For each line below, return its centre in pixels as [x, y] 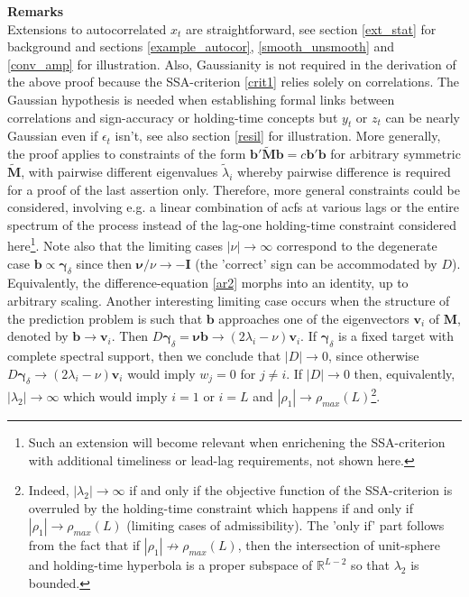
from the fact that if [84, 545]
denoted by [38, 336]
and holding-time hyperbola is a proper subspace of [170, 565]
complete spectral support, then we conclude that [144, 355]
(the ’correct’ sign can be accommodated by [316, 263]
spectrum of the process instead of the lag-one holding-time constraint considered [232, 224]
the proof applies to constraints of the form [127, 154]
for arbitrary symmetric [395, 154]
